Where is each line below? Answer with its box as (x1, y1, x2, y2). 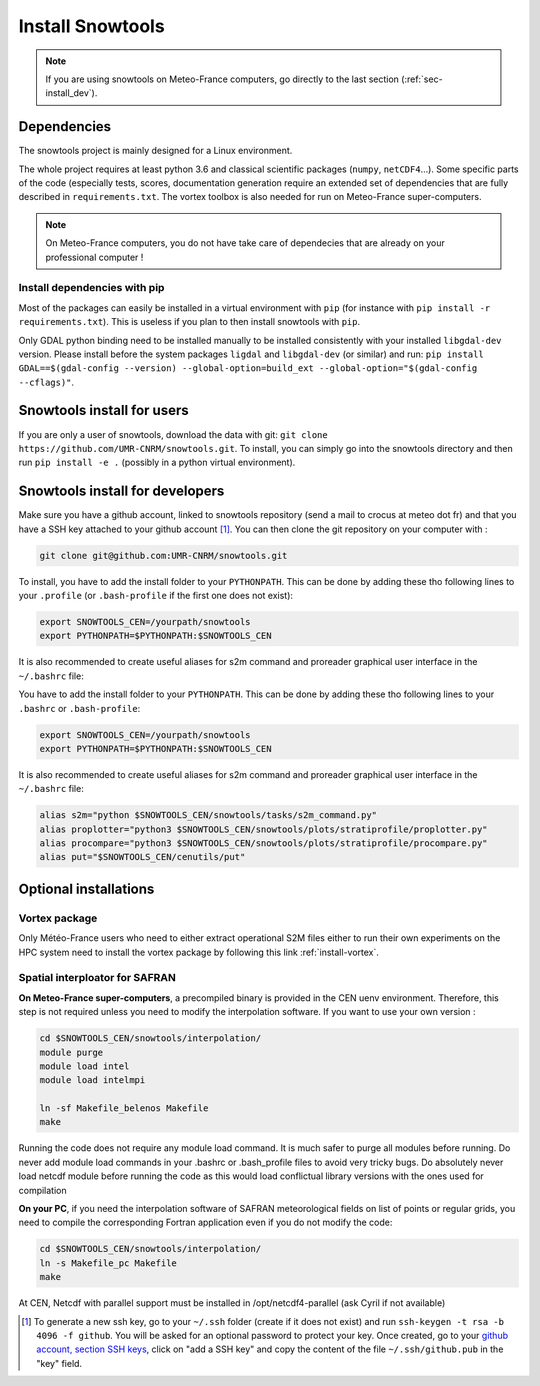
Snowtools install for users (18, 402, 189, 419)
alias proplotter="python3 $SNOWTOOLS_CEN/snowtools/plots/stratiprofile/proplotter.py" (39, 823, 489, 835)
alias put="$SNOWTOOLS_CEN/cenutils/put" (39, 851, 246, 863)
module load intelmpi (39, 1075, 146, 1086)
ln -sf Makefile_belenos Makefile (39, 1103, 209, 1114)
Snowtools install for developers (18, 483, 225, 500)
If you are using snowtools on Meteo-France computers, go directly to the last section (45, 73, 400, 85)
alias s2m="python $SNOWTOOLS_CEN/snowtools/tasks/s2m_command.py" (39, 810, 378, 821)
